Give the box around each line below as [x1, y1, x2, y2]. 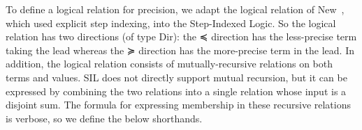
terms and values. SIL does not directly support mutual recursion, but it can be [6, 70, 347, 84]
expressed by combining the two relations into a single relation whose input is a [6, 83, 347, 98]
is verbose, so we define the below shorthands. [6, 111, 203, 125]
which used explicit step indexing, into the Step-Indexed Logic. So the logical [6, 15, 336, 30]
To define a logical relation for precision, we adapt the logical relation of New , [6, 2, 345, 16]
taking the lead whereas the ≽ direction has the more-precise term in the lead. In [6, 42, 354, 57]
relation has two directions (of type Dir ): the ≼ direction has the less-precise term [6, 29, 357, 44]
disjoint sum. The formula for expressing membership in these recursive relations [6, 97, 351, 112]
